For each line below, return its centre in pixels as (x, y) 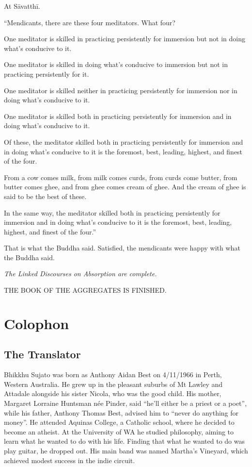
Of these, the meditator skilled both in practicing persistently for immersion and (124, 142)
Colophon (37, 323)
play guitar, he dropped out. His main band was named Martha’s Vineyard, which (126, 450)
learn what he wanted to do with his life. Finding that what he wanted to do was (124, 441)
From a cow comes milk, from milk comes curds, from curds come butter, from (121, 177)
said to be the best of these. (45, 196)
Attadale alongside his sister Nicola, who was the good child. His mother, (113, 393)
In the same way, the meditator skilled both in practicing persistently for (112, 212)
